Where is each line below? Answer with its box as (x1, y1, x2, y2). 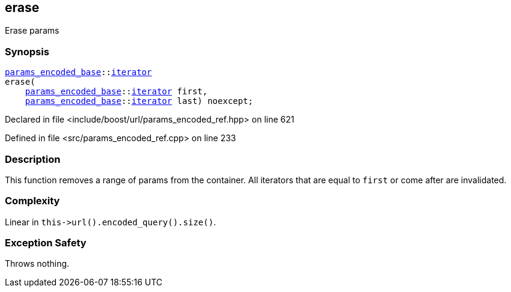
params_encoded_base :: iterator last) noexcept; (25, 96, 254, 106)
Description (5, 153, 61, 165)
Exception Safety (5, 237, 87, 249)
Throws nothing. (5, 258, 70, 269)
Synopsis (5, 45, 49, 58)
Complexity (5, 195, 60, 207)
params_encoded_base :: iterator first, (25, 87, 208, 97)
